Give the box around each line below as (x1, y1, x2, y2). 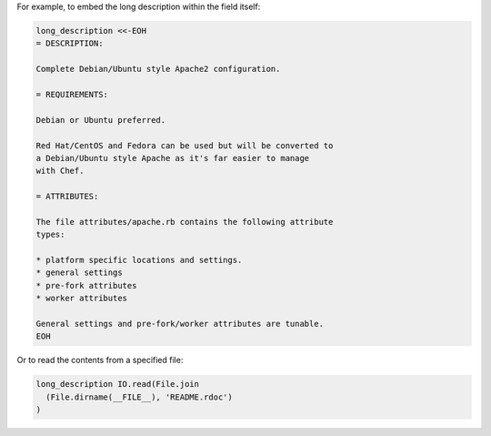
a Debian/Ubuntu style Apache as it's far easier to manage (35, 153, 310, 163)
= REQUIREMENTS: (35, 89, 109, 99)
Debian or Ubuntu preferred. (35, 115, 166, 125)
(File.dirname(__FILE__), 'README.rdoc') (45, 391, 234, 402)
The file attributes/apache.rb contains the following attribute (35, 217, 334, 227)
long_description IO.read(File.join (35, 379, 200, 390)
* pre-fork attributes (35, 280, 137, 290)
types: (35, 229, 65, 240)
